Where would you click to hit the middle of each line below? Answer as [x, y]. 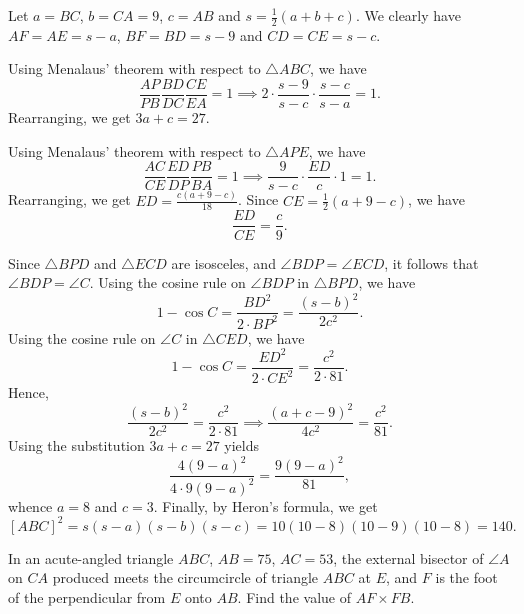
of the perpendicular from [87, 597]
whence [30, 505]
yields [242, 445]
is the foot [466, 577]
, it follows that [431, 262]
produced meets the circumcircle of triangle [185, 577]
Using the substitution [76, 445]
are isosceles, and [223, 262]
